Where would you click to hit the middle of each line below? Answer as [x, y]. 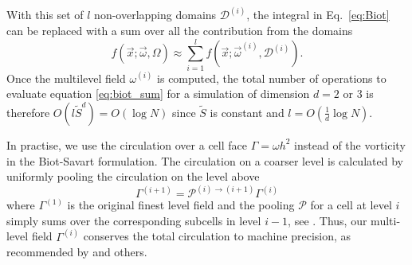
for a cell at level [351, 205]
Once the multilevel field [66, 78]
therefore [28, 112]
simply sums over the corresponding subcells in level [134, 220]
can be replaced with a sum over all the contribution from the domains [180, 31]
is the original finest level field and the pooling [181, 205]
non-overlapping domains [155, 15]
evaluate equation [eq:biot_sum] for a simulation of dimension [158, 94]
